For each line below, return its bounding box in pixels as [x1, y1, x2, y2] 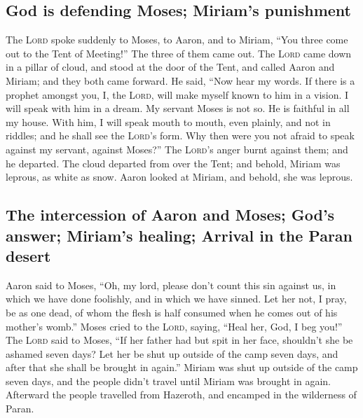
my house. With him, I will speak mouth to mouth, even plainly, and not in [6, 114, 331, 129]
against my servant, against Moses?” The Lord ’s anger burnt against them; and [6, 141, 348, 156]
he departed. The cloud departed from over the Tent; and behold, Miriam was [6, 155, 341, 170]
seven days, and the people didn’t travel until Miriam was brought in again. [6, 373, 331, 388]
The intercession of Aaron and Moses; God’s [6, 204, 335, 225]
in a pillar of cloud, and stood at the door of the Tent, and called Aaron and [6, 60, 335, 74]
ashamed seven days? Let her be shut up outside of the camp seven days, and [6, 346, 338, 361]
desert [6, 244, 51, 266]
